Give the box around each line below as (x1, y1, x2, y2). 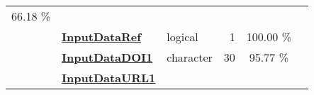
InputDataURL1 (62, 69, 156, 86)
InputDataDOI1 (62, 49, 153, 65)
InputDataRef (62, 28, 141, 45)
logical (167, 28, 198, 45)
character (167, 49, 213, 65)
